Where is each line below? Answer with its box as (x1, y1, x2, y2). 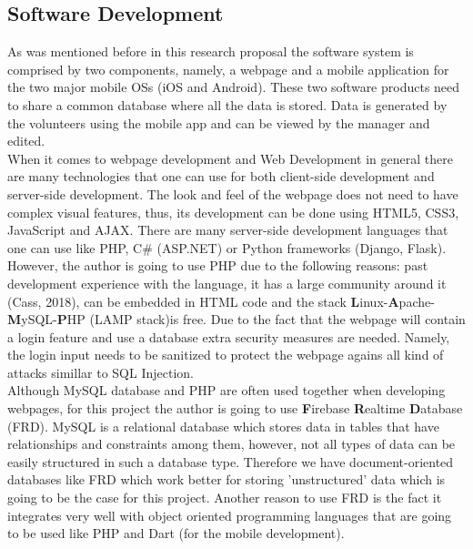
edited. (7, 131, 45, 150)
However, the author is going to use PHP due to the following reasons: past (7, 256, 428, 275)
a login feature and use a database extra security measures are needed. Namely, (7, 327, 450, 346)
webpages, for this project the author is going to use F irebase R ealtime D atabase (7, 399, 463, 418)
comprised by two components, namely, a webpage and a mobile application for (7, 59, 449, 78)
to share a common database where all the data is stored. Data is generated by (7, 95, 448, 114)
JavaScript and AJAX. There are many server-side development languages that (7, 220, 448, 239)
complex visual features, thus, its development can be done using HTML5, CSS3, (7, 202, 459, 221)
